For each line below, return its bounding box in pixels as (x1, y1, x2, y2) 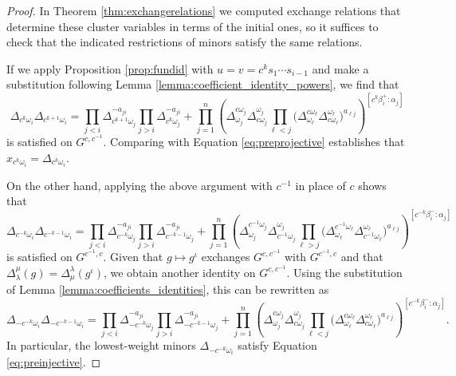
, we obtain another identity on (103, 263, 256, 280)
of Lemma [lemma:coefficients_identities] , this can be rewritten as (6, 281, 329, 298)
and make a (312, 60, 369, 77)
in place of (295, 176, 346, 193)
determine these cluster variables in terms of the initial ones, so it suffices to (6, 18, 379, 34)
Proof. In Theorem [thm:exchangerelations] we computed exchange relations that (6, 2, 401, 18)
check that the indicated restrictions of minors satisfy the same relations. (6, 34, 363, 50)
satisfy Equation (238, 337, 317, 354)
